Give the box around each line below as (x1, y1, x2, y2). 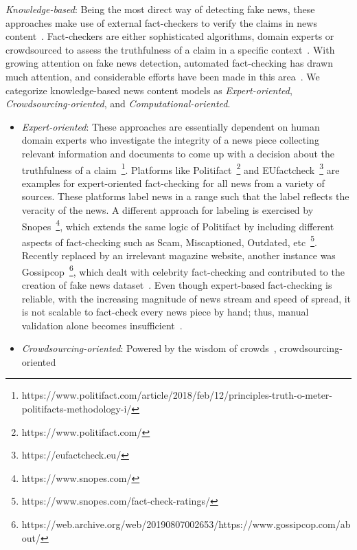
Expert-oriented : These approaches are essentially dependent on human (21, 119, 320, 133)
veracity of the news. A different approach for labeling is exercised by (21, 202, 314, 217)
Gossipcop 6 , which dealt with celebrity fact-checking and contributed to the (21, 262, 345, 278)
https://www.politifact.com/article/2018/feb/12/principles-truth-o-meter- (21, 388, 333, 402)
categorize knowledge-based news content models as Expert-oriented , (5, 82, 292, 97)
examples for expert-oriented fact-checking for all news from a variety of (21, 175, 325, 190)
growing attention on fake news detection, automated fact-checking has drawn (5, 56, 333, 70)
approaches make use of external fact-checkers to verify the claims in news (5, 15, 317, 30)
